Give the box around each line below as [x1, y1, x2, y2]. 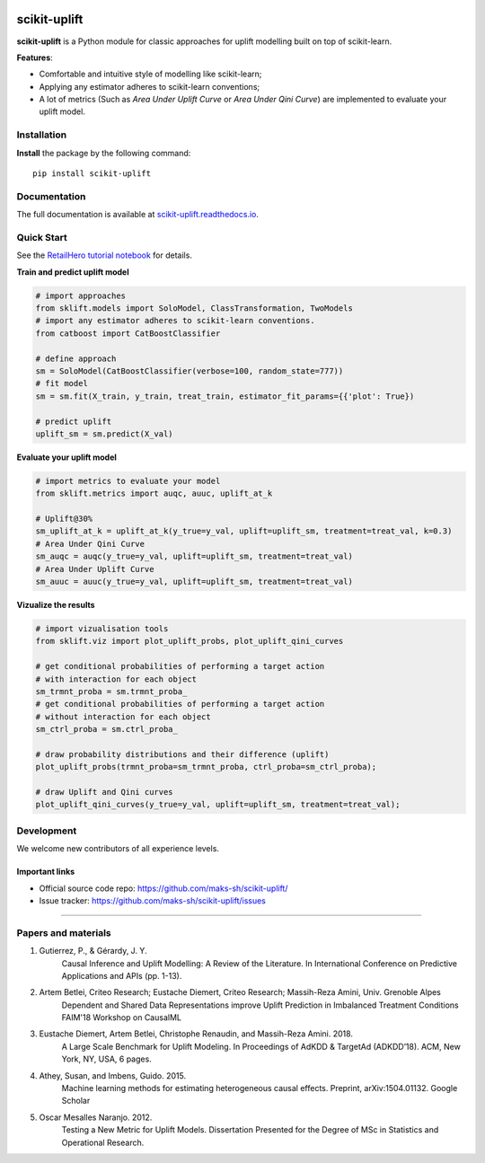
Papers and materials [16, 926, 111, 938]
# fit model [35, 378, 89, 389]
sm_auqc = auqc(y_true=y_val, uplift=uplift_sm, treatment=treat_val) [35, 551, 354, 561]
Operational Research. [61, 1137, 145, 1148]
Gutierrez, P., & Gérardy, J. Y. [39, 946, 147, 956]
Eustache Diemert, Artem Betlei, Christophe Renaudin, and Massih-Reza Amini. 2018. [39, 1028, 354, 1039]
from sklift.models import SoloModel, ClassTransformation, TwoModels [35, 304, 354, 313]
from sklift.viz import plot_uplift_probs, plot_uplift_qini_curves [35, 636, 344, 647]
